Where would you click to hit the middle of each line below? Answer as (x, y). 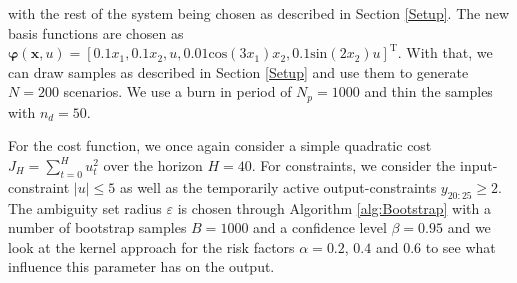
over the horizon (153, 165)
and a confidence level (320, 227)
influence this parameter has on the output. (141, 266)
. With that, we (445, 52)
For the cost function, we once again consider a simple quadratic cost (220, 145)
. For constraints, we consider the (353, 165)
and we (469, 227)
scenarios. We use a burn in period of (177, 91)
